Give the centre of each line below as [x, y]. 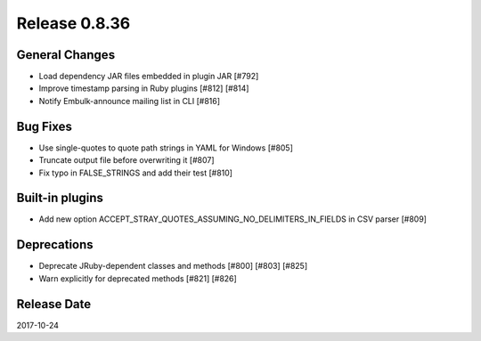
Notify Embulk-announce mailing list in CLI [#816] [130, 101]
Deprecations [55, 245]
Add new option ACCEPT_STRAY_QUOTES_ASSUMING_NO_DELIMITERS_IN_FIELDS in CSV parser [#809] [233, 219]
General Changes [66, 55]
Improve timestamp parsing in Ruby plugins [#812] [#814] [144, 88]
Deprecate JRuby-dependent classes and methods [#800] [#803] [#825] [173, 266]
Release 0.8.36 [73, 23]
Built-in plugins [60, 198]
